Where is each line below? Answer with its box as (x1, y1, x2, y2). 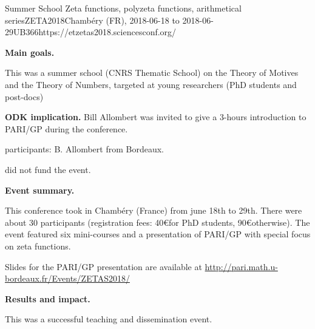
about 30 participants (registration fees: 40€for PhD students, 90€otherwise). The (5, 215, 310, 228)
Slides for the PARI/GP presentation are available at (5, 260, 202, 273)
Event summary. (5, 183, 75, 196)
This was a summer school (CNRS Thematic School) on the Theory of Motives (5, 66, 299, 79)
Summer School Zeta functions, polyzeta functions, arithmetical (5, 2, 242, 14)
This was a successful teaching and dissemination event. (5, 313, 212, 325)
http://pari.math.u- (205, 260, 278, 273)
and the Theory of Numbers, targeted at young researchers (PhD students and (5, 78, 297, 90)
